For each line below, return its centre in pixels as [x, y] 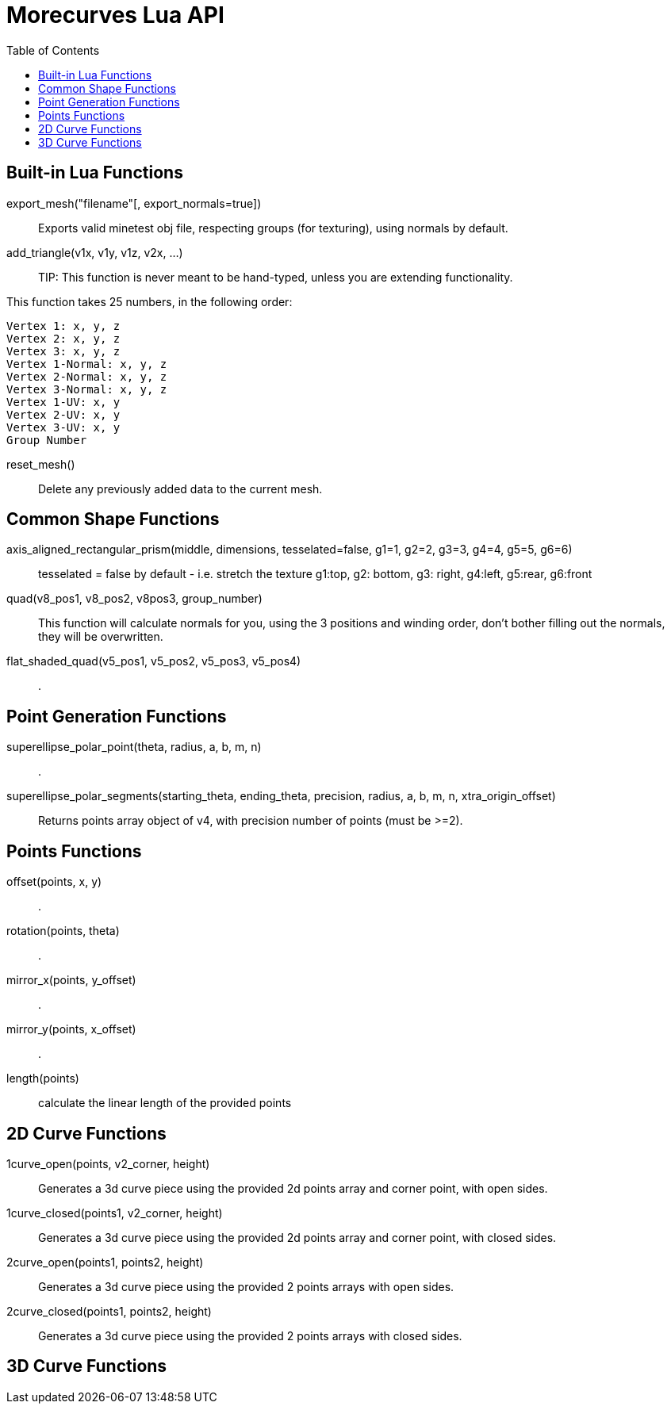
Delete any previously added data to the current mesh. [180, 489]
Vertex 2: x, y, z [63, 338]
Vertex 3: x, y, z [63, 351]
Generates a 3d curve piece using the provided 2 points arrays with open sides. [246, 1286]
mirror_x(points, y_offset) [71, 980]
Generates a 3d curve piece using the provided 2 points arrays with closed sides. [250, 1335]
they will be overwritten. [101, 637]
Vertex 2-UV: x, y [63, 414]
